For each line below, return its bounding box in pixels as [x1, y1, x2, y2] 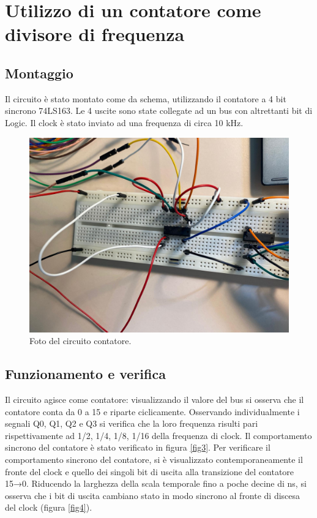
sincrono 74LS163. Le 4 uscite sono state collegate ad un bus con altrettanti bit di [5, 104, 313, 117]
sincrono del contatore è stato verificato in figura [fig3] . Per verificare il [5, 441, 270, 454]
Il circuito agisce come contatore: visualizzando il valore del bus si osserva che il [5, 392, 304, 405]
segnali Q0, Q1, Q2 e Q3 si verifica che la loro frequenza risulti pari [5, 417, 258, 430]
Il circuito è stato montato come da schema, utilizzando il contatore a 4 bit [5, 92, 286, 105]
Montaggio [5, 63, 73, 82]
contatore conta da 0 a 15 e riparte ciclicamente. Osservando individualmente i [5, 405, 300, 418]
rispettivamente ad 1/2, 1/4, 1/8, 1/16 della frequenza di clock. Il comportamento [5, 429, 312, 441]
